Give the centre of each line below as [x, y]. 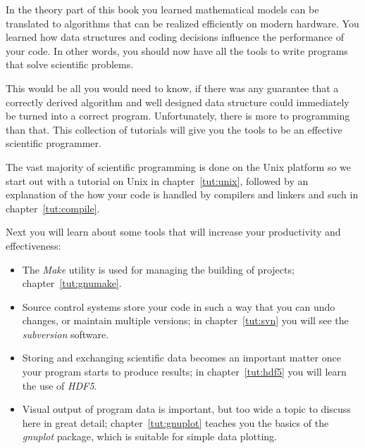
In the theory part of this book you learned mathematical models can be [162, 9]
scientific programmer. [54, 143]
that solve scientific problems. [70, 64]
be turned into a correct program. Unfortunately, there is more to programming [178, 116]
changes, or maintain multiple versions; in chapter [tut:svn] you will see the [185, 320]
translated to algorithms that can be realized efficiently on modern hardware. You [182, 23]
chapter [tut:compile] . [53, 208]
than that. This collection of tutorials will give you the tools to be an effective [174, 129]
